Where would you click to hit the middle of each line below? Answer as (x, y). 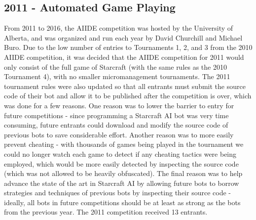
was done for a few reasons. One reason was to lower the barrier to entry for (119, 105)
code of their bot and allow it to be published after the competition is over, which (128, 96)
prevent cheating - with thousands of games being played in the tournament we (124, 144)
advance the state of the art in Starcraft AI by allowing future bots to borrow (122, 183)
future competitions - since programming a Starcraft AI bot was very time (116, 115)
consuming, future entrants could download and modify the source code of (116, 125)
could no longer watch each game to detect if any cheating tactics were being (120, 154)
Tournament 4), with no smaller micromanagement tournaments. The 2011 (117, 76)
